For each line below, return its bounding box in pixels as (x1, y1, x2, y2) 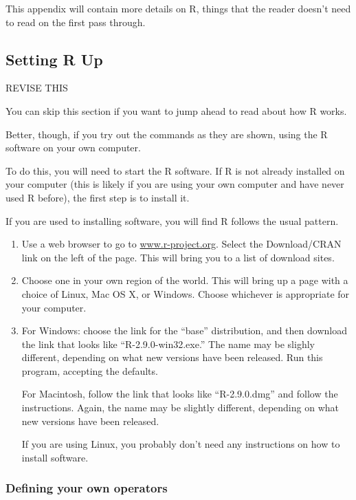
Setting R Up (5, 48, 103, 69)
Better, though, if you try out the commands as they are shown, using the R (5, 127, 328, 141)
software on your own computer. (5, 140, 141, 155)
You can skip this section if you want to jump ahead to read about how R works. (5, 103, 347, 118)
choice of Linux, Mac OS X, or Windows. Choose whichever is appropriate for (21, 286, 350, 301)
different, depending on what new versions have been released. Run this (21, 350, 323, 365)
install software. (21, 450, 89, 464)
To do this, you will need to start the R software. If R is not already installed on (5, 163, 345, 177)
